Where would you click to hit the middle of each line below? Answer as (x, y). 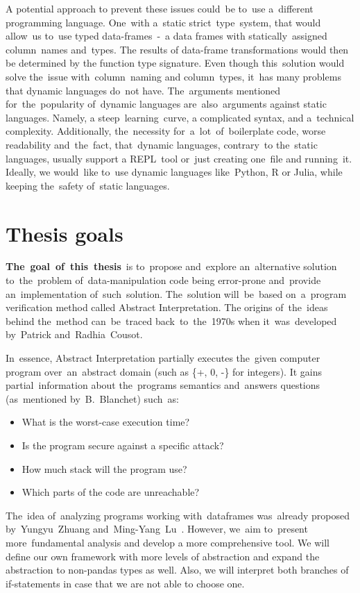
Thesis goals (65, 233)
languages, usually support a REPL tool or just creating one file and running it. (179, 158)
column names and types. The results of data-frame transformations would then (177, 49)
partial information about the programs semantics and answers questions (163, 385)
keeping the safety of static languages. (88, 185)
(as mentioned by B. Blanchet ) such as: (92, 398)
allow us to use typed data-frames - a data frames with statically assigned (166, 36)
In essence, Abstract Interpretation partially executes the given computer (163, 358)
